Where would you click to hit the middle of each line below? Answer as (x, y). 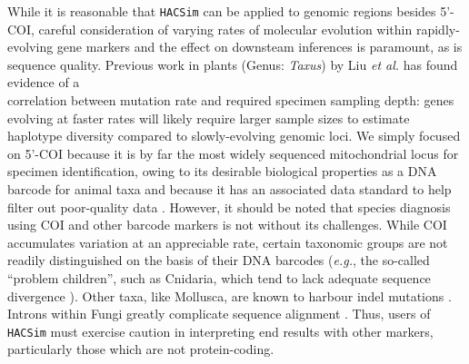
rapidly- (438, 29)
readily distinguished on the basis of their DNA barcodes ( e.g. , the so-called (219, 260)
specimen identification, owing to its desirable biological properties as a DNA (222, 171)
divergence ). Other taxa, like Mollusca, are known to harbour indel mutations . (230, 295)
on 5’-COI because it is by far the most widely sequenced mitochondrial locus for (233, 153)
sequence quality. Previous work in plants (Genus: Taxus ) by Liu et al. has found (233, 64)
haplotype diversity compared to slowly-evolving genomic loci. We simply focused (234, 136)
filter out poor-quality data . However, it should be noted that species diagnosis (229, 207)
